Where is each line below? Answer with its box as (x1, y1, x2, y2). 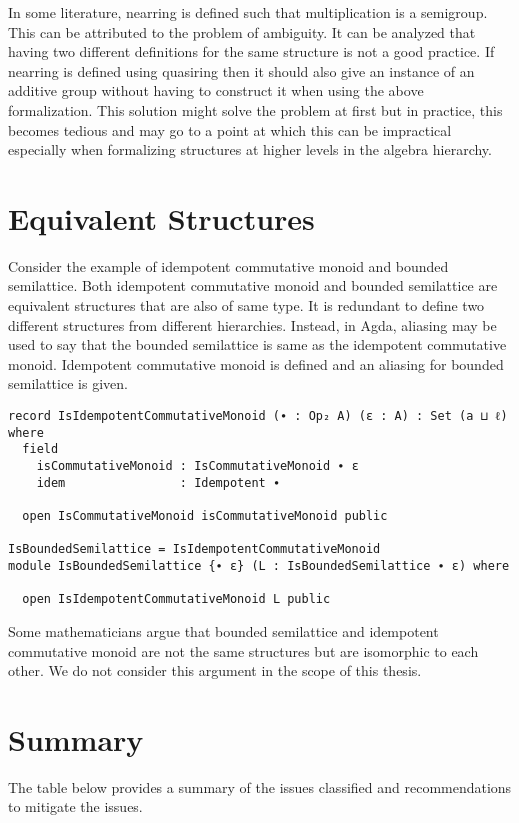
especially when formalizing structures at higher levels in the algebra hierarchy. (8, 139, 492, 160)
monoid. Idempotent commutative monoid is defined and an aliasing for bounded (8, 353, 504, 374)
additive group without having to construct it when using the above (8, 80, 424, 101)
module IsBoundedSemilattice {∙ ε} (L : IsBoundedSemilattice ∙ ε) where (8, 558, 510, 573)
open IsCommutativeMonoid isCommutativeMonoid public (22, 508, 388, 523)
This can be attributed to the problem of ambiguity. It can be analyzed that (8, 21, 476, 42)
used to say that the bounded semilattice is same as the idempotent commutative (8, 334, 507, 355)
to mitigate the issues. (8, 796, 143, 817)
